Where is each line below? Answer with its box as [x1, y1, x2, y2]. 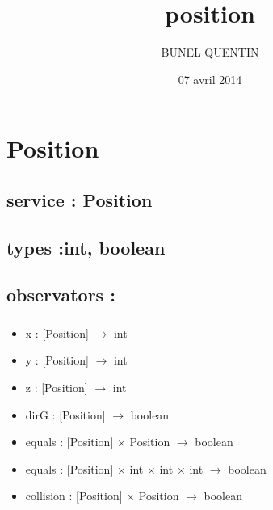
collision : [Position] [25, 487, 123, 504]
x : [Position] [25, 324, 89, 341]
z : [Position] [25, 378, 88, 395]
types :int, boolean [6, 234, 166, 259]
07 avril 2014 [178, 70, 242, 87]
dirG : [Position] [25, 406, 106, 423]
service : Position [6, 187, 153, 212]
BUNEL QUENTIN [161, 44, 259, 61]
